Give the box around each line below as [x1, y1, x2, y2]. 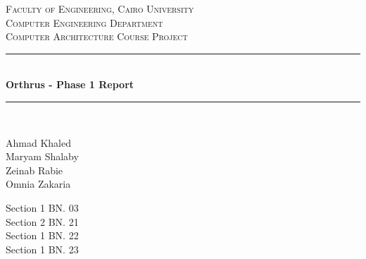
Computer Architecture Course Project [6, 29, 188, 44]
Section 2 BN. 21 [6, 214, 79, 229]
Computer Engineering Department [6, 15, 163, 30]
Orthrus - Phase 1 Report [6, 77, 134, 92]
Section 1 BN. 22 [6, 228, 79, 243]
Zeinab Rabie [6, 162, 63, 177]
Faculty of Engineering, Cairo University [6, 1, 194, 16]
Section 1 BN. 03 [6, 200, 79, 215]
